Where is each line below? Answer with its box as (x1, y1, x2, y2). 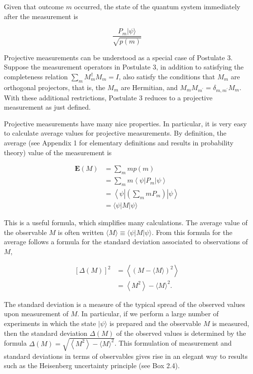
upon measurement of (4, 308, 68, 319)
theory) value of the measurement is (4, 147, 112, 157)
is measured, (212, 318, 250, 328)
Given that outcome (4, 1, 64, 11)
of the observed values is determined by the (116, 327, 246, 338)
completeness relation (4, 71, 68, 81)
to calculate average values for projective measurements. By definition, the (4, 128, 227, 138)
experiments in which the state (4, 318, 96, 328)
